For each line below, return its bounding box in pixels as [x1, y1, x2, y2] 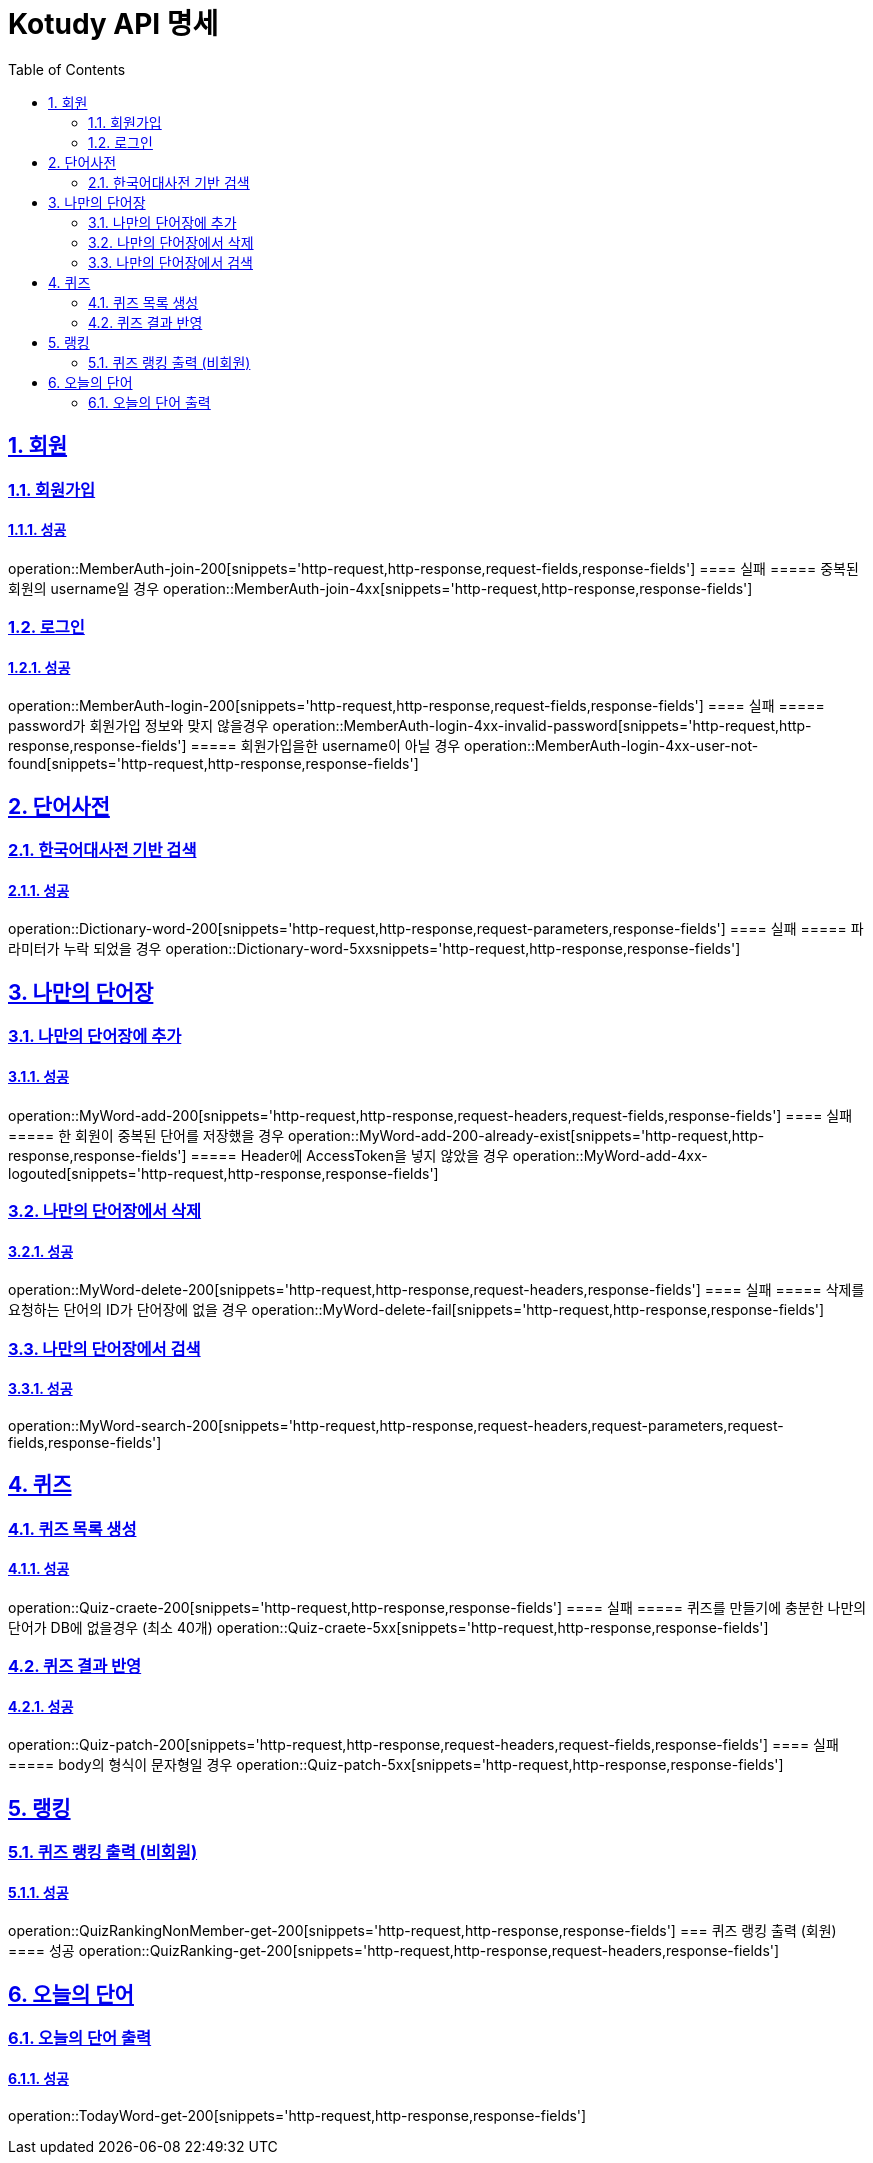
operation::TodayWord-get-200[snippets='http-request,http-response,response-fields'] [8, 2106, 587, 2124]
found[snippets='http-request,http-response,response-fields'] [8, 755, 419, 773]
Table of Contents [8, 60, 126, 78]
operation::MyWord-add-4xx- [512, 1146, 708, 1164]
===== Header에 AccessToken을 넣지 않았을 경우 [190, 1146, 509, 1164]
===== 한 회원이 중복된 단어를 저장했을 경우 [8, 1126, 285, 1144]
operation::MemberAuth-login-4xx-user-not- [464, 737, 759, 755]
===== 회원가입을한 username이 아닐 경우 [190, 737, 461, 755]
